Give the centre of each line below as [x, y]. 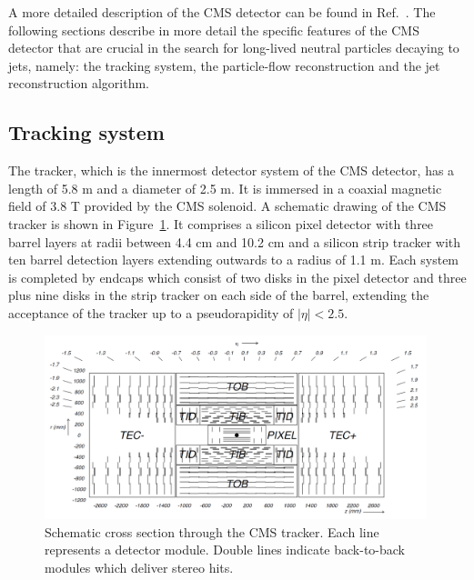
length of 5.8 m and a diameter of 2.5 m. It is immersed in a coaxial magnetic [225, 188]
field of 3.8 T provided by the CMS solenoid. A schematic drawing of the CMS [227, 206]
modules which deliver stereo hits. [139, 567]
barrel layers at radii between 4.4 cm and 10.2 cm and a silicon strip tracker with [235, 241]
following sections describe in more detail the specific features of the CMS [214, 30]
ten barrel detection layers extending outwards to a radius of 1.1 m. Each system [234, 260]
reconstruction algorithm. [79, 83]
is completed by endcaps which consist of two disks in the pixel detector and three [237, 277]
